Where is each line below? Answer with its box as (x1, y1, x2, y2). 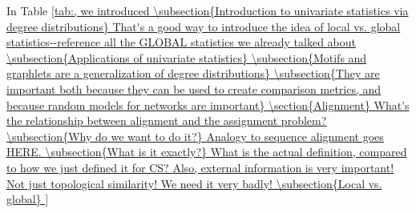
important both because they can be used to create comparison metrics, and (6, 80, 382, 97)
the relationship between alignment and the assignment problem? (6, 112, 327, 129)
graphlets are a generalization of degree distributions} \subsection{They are (6, 65, 380, 82)
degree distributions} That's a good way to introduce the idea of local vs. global (6, 18, 401, 34)
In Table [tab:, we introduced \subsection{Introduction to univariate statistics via (6, 2, 409, 18)
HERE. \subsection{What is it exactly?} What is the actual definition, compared (6, 143, 407, 160)
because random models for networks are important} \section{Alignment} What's (6, 96, 410, 113)
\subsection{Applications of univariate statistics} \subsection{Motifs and (6, 49, 367, 66)
